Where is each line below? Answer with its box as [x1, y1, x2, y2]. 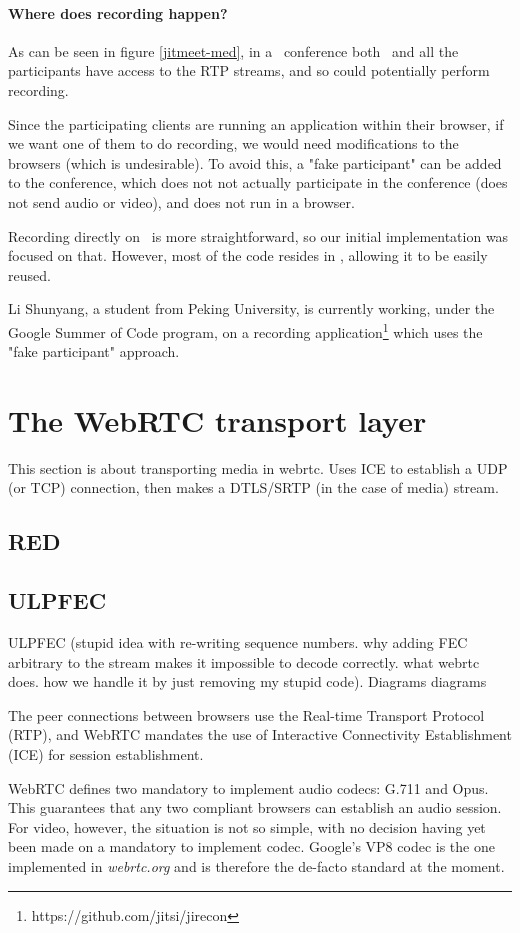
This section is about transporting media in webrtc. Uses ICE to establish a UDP [8, 457, 508, 478]
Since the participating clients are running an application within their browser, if [8, 113, 504, 134]
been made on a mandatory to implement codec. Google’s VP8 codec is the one [8, 836, 495, 857]
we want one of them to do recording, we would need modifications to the [8, 133, 459, 154]
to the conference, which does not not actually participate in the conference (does [8, 172, 508, 193]
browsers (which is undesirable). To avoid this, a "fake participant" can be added [8, 152, 502, 173]
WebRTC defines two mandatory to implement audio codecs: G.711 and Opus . [8, 777, 489, 798]
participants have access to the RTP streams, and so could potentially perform [8, 60, 490, 81]
